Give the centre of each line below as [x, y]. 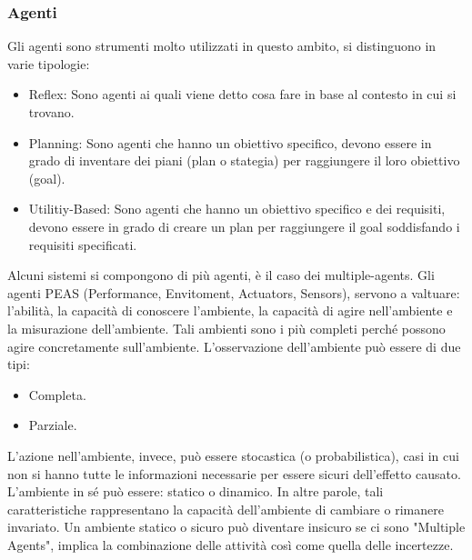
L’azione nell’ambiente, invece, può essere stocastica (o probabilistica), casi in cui [233, 455]
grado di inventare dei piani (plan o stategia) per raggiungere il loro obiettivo [244, 160]
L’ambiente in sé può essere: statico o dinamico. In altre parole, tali [196, 491]
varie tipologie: [49, 63]
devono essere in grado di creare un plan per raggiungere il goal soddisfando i [244, 226]
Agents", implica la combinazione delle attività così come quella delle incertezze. [231, 544]
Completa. [57, 394]
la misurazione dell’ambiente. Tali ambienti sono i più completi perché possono [226, 328]
